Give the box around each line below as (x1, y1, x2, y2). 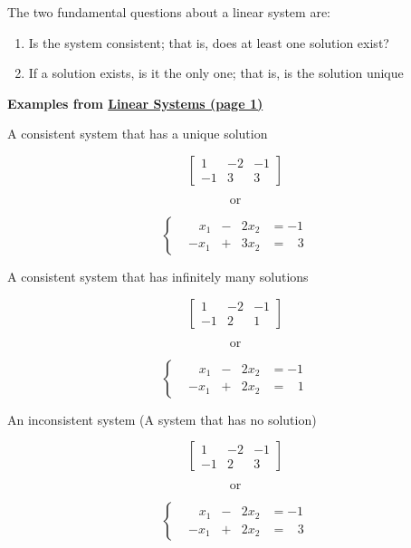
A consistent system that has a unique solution (7, 124, 268, 143)
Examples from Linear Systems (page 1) (7, 93, 263, 112)
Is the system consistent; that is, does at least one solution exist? (28, 33, 389, 52)
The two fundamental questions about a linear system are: (7, 3, 330, 21)
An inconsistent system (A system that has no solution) (7, 409, 317, 428)
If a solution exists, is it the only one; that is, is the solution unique (28, 63, 404, 82)
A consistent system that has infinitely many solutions (7, 266, 309, 285)
